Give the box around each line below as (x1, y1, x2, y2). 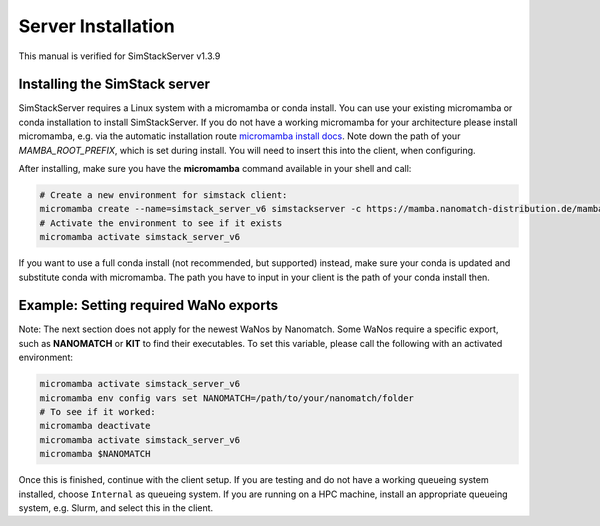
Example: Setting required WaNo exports (18, 297, 279, 314)
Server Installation (18, 15, 175, 37)
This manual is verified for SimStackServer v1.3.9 (18, 50, 221, 62)
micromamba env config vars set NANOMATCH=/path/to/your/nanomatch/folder (39, 392, 415, 404)
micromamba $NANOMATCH (39, 448, 151, 460)
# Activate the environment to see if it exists (39, 217, 283, 229)
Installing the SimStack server (18, 76, 210, 93)
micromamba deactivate (39, 420, 151, 432)
